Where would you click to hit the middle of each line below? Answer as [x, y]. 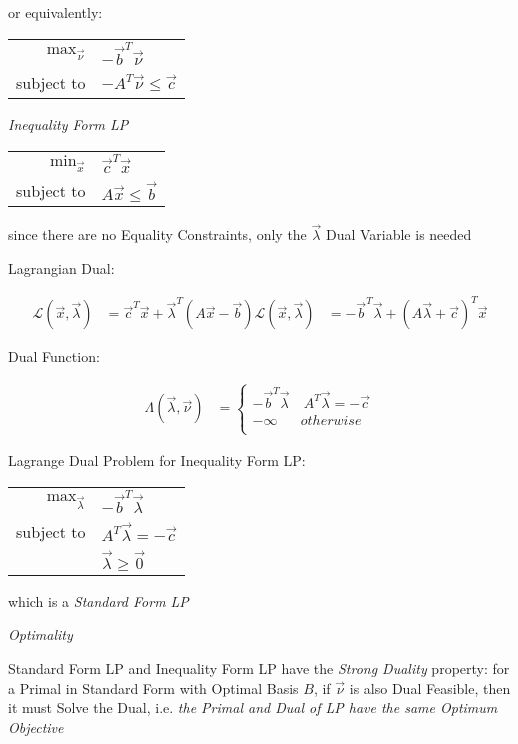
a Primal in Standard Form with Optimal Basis [153, 687]
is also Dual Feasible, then [430, 687]
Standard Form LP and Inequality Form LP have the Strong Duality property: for [259, 667]
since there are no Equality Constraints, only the [157, 234]
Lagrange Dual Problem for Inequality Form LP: [157, 460]
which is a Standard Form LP [98, 600]
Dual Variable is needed [398, 234]
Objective [36, 726]
